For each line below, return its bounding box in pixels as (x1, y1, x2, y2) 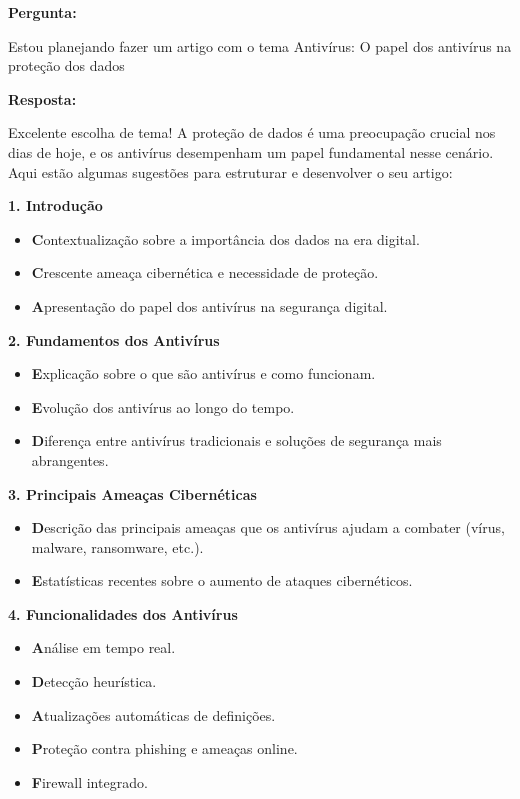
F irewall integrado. (31, 771, 148, 792)
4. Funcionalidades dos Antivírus (8, 603, 238, 624)
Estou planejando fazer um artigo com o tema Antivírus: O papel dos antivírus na (8, 35, 512, 56)
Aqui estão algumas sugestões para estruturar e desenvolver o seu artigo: (8, 161, 453, 182)
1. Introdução (8, 195, 103, 216)
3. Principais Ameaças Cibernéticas (8, 483, 257, 504)
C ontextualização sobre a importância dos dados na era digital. (31, 228, 420, 249)
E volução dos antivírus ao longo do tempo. (31, 396, 295, 417)
